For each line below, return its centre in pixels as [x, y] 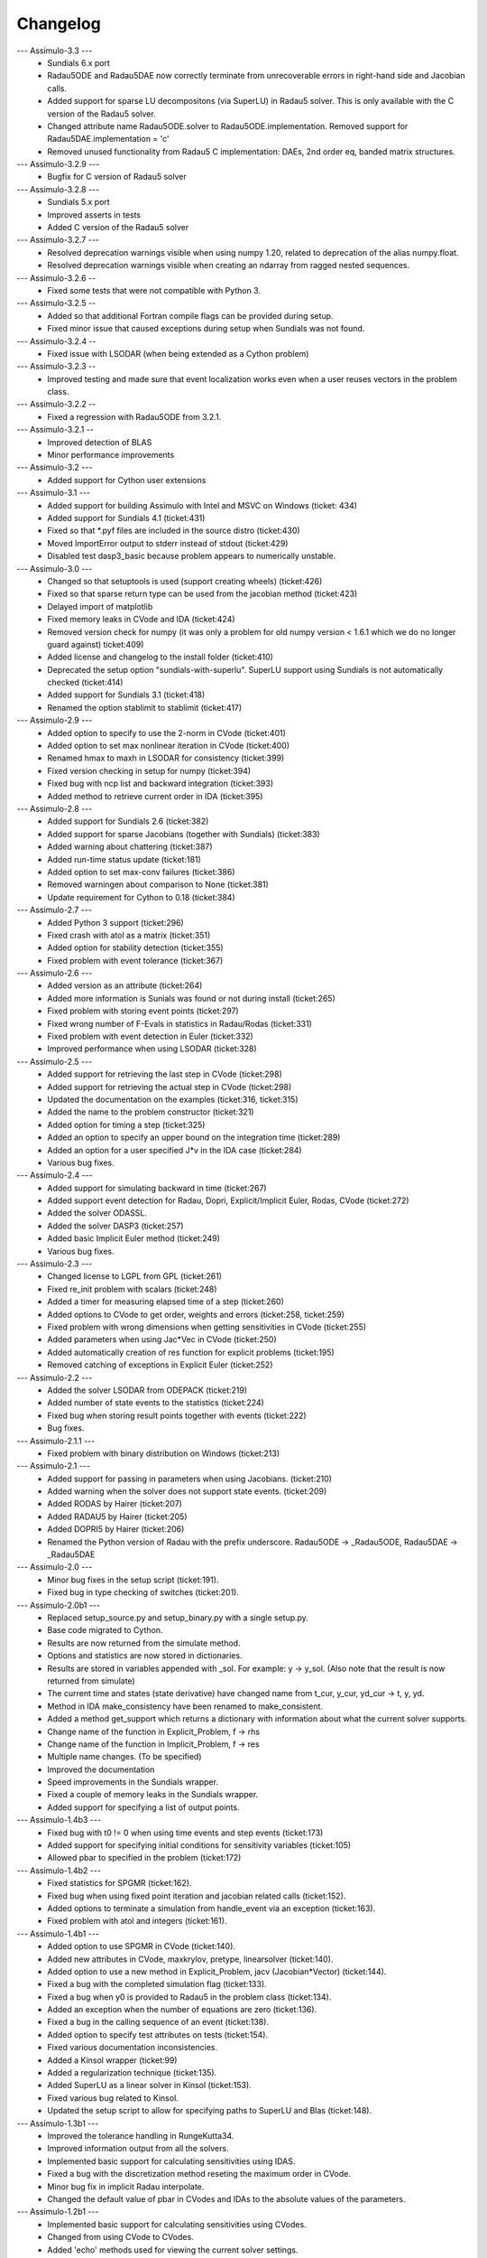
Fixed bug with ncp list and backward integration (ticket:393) [161, 784]
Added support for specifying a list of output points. [143, 1807]
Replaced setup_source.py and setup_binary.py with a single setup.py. [178, 1618]
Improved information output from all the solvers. [138, 2149]
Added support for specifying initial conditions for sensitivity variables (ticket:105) [199, 1845]
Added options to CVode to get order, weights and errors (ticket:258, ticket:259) [196, 1314]
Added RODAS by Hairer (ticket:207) [115, 1504]
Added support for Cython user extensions [127, 480]
